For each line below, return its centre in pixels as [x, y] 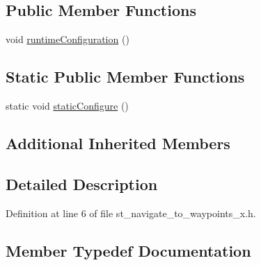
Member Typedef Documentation [128, 250]
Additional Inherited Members [118, 143]
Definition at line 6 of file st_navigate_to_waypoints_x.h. [131, 213]
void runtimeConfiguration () [68, 39]
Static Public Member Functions [125, 77]
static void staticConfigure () [67, 105]
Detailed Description [82, 183]
